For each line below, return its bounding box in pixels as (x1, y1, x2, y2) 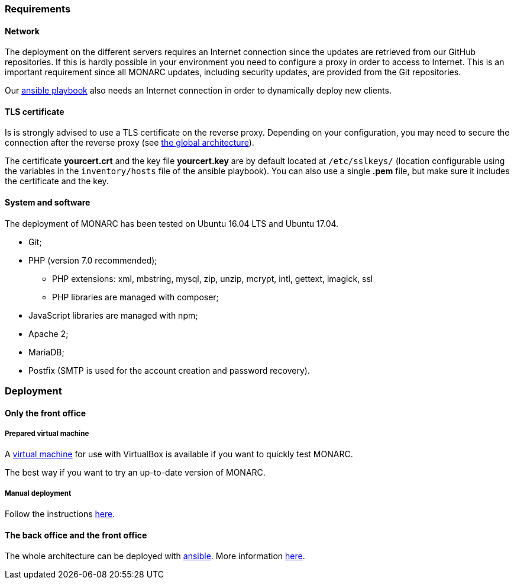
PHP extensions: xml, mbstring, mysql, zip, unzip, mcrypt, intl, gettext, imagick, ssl (52, 273, 373, 284)
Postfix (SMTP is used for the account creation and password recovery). (28, 365, 310, 376)
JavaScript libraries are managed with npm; (28, 310, 198, 320)
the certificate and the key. (5, 176, 109, 187)
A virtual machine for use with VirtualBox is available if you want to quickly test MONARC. (5, 449, 353, 460)
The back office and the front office (5, 530, 147, 540)
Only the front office (5, 407, 86, 418)
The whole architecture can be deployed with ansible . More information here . (5, 551, 305, 561)
